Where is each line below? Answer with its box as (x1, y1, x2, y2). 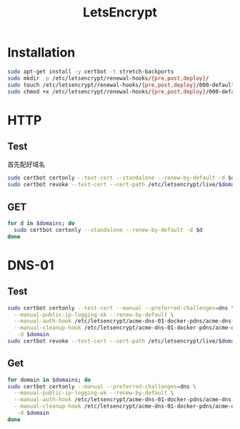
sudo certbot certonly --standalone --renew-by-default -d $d (14, 226, 203, 233)
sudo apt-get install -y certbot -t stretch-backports (7, 68, 174, 75)
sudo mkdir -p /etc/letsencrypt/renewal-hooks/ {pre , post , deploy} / (7, 74, 209, 82)
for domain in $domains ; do (7, 376, 91, 383)
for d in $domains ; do (7, 220, 75, 227)
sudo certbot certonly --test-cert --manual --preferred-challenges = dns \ (7, 304, 235, 311)
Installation (7, 44, 76, 61)
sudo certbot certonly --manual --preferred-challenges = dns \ (7, 383, 196, 390)
